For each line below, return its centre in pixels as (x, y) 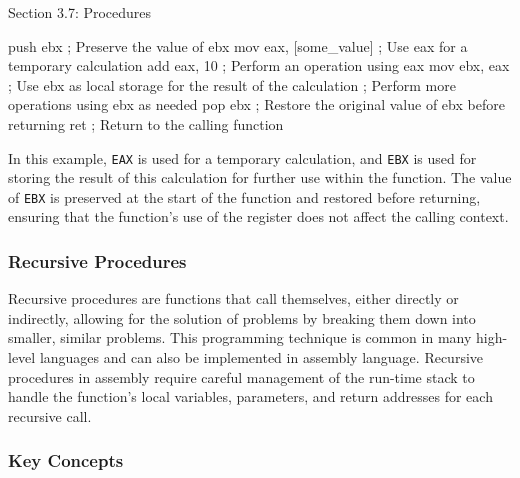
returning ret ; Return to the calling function (146, 123)
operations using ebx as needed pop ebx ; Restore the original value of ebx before (256, 104)
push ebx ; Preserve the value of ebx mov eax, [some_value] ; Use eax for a (238, 45)
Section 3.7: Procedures (80, 12)
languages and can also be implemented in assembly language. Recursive (261, 357)
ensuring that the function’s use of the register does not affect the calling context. (258, 216)
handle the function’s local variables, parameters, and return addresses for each (250, 396)
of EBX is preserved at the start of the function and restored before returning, (244, 196)
